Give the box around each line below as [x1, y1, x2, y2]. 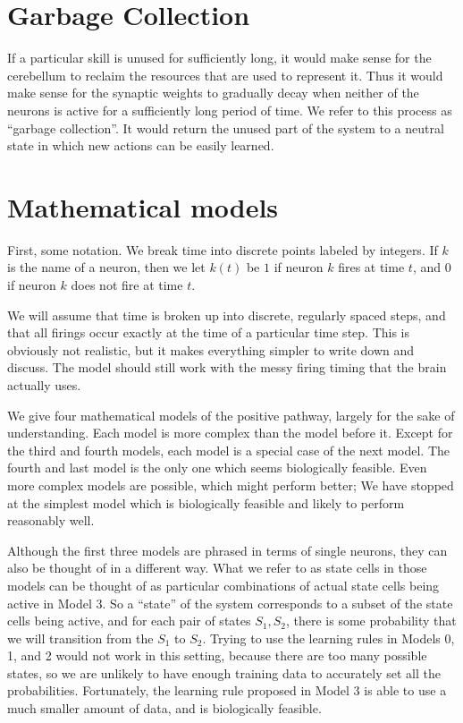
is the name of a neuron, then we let [7, 258, 206, 276]
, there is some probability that [285, 611, 457, 630]
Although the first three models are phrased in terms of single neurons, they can [7, 540, 448, 559]
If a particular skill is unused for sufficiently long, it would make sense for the [7, 48, 432, 67]
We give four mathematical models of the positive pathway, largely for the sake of [7, 405, 455, 424]
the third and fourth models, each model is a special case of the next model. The [7, 440, 450, 459]
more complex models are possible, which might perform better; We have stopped [7, 475, 454, 494]
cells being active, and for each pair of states [7, 611, 251, 630]
